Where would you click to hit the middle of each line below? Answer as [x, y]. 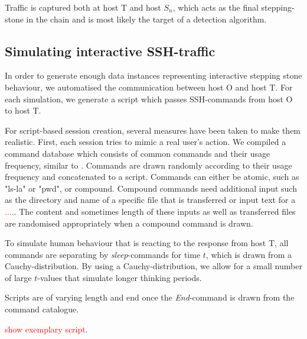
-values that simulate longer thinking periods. [120, 277]
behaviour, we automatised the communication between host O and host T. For [149, 87]
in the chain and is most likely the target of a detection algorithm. [146, 19]
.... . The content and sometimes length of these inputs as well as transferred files [150, 211]
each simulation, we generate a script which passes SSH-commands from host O [149, 99]
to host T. [23, 110]
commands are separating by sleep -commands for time [103, 254]
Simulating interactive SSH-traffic [110, 51]
